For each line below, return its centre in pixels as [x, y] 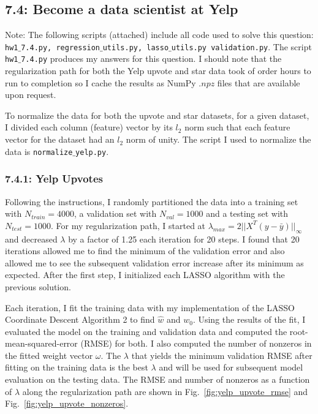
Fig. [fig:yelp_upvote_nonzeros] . [67, 403]
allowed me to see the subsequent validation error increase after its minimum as [154, 262]
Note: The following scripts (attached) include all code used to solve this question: [159, 35]
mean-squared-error [41, 343]
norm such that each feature [237, 127]
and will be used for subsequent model [231, 367]
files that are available [259, 82]
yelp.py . [92, 151]
